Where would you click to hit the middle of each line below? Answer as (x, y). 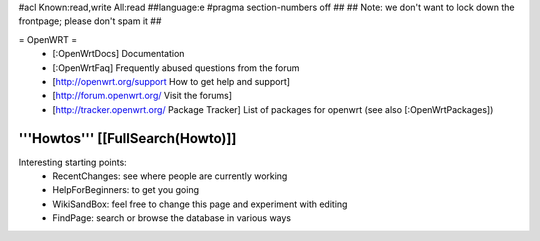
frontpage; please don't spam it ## (90, 21)
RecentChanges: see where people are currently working (170, 176)
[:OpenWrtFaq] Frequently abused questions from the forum (176, 67)
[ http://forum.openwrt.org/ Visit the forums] (142, 96)
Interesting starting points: (72, 162)
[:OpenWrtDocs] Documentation (118, 54)
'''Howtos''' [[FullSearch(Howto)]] (127, 138)
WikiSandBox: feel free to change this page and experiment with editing (200, 204)
